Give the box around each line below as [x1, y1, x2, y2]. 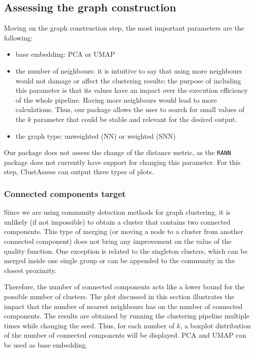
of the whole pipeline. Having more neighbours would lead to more [15, 94, 217, 105]
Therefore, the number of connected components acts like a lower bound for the [4, 281, 245, 292]
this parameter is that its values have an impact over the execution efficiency [15, 85, 248, 95]
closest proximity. [4, 265, 57, 275]
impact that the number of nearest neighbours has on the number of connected [4, 301, 243, 311]
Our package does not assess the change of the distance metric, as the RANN [4, 147, 231, 157]
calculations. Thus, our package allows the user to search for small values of [15, 104, 245, 115]
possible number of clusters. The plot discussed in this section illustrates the [4, 291, 235, 301]
